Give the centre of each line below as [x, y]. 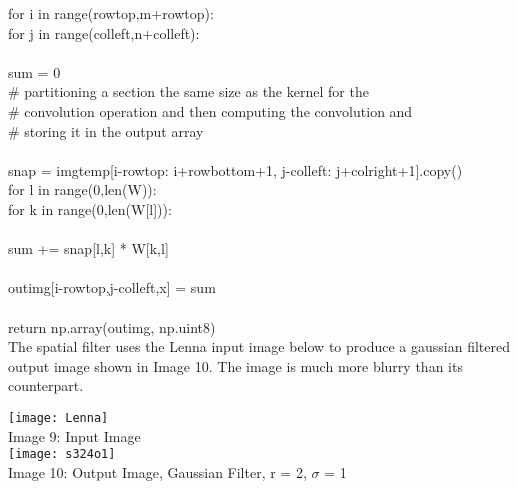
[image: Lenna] [58, 417]
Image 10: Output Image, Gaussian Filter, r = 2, [157, 471]
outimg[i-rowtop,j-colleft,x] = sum [112, 287]
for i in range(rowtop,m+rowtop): [111, 13]
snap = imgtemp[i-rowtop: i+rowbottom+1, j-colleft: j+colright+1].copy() [235, 169]
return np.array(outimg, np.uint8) [112, 326]
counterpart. [46, 385]
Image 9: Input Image [74, 435]
